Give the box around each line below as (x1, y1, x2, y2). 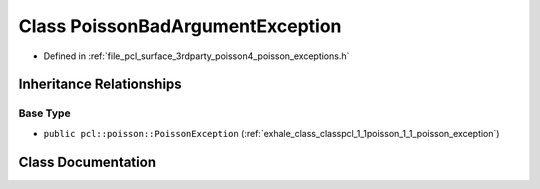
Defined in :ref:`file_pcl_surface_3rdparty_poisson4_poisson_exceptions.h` (43, 50, 350, 62)
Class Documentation (18, 153, 157, 170)
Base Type (18, 106, 71, 120)
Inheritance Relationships (18, 76, 182, 93)
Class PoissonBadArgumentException (18, 15, 342, 37)
